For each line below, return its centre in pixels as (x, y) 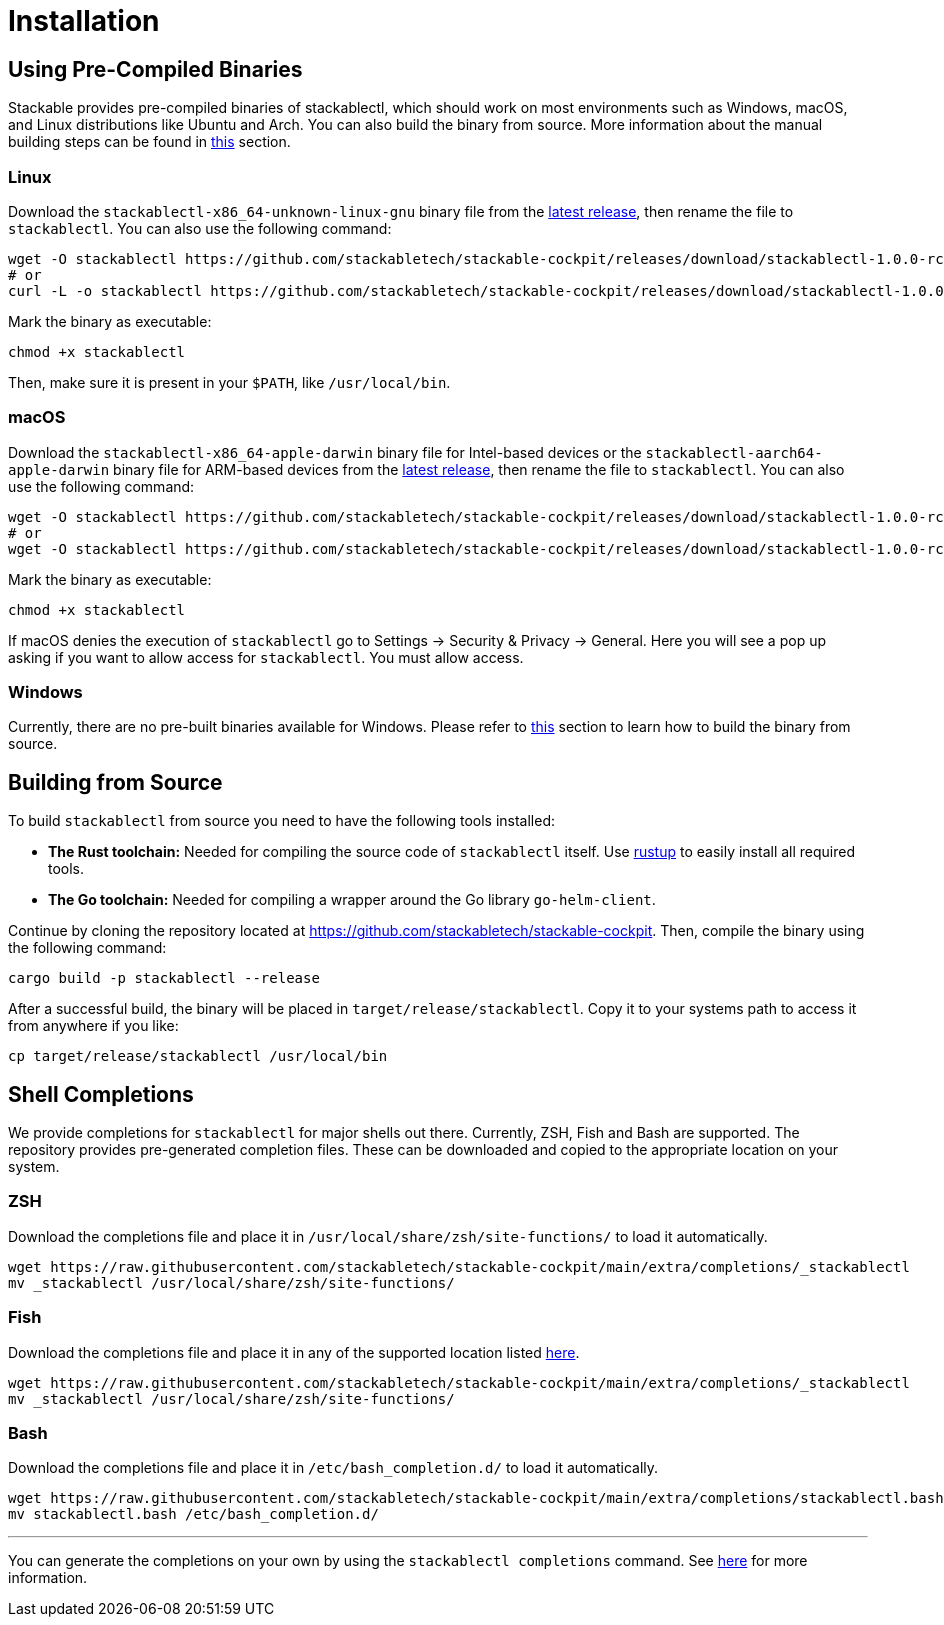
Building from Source (115, 782)
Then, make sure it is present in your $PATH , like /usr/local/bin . (229, 382)
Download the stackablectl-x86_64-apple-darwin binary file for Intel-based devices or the (325, 452)
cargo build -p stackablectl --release (164, 978)
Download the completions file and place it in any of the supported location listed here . (294, 1352)
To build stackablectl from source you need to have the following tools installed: (281, 821)
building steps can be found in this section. (149, 142)
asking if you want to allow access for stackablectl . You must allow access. (266, 657)
